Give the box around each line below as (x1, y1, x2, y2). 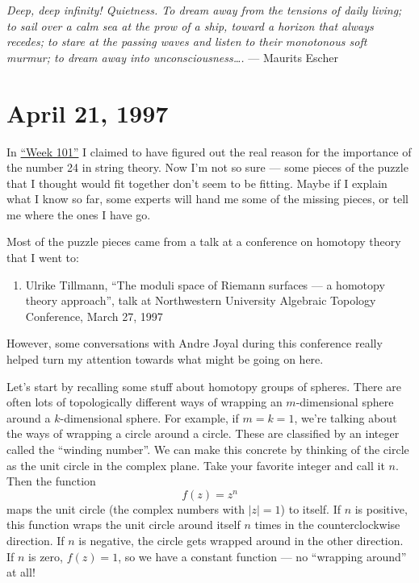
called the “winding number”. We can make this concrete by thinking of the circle (6, 441, 409, 457)
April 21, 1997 (6, 96, 169, 129)
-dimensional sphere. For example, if (60, 409, 239, 426)
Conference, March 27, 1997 (25, 307, 163, 324)
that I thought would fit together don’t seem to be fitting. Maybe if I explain (6, 174, 388, 191)
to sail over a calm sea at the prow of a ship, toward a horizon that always (6, 17, 374, 34)
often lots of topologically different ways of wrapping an (6, 394, 283, 410)
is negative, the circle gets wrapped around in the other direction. (78, 531, 404, 548)
